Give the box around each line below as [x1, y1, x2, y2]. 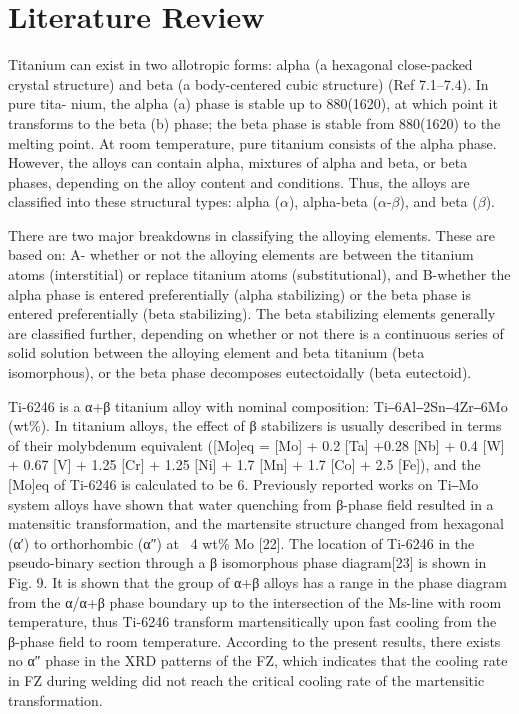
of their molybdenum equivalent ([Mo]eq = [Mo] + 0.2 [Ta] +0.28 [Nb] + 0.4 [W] [8, 434, 505, 455]
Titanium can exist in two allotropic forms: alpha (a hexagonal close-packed [8, 54, 473, 75]
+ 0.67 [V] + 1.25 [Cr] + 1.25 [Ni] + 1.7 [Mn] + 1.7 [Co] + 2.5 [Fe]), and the [8, 454, 481, 475]
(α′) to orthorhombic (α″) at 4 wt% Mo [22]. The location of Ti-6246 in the [8, 532, 475, 553]
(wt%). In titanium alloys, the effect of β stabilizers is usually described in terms [8, 415, 502, 436]
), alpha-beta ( [288, 191, 378, 212]
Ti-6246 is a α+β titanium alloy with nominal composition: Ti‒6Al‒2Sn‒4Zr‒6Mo [8, 395, 508, 416]
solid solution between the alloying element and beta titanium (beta [8, 342, 425, 363]
